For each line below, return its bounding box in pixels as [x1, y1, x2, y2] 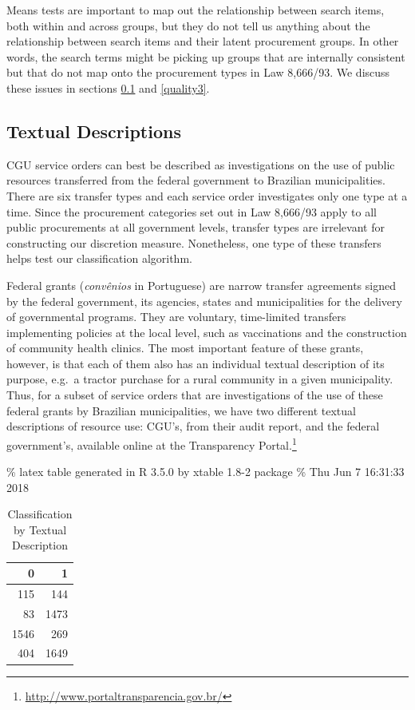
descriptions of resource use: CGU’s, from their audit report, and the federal [6, 418, 380, 434]
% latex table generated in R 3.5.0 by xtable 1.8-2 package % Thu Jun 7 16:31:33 [6, 463, 405, 480]
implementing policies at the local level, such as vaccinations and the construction [6, 323, 407, 340]
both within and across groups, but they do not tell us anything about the [6, 17, 370, 34]
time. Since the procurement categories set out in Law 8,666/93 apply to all [6, 203, 377, 220]
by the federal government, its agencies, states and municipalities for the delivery [6, 292, 402, 309]
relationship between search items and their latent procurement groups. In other [6, 33, 399, 50]
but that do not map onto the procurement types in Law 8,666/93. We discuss [6, 64, 390, 81]
